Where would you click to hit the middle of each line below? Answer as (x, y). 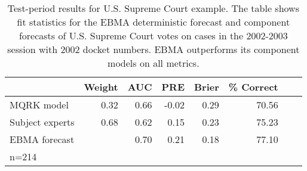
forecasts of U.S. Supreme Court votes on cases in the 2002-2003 (153, 35)
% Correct (253, 87)
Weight (101, 87)
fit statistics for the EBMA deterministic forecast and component (153, 22)
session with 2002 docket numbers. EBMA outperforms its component (153, 49)
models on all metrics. (153, 63)
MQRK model (39, 105)
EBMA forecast (42, 139)
